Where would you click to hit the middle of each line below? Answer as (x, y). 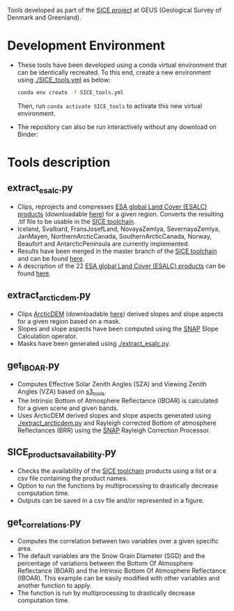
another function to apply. (54, 585)
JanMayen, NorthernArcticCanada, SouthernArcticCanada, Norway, (115, 236)
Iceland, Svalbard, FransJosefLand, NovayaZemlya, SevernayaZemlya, (119, 229)
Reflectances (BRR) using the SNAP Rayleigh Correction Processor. (114, 430)
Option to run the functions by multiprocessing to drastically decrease (118, 485)
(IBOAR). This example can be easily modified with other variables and (118, 578)
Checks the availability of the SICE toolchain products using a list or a (117, 471)
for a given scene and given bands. (68, 408)
